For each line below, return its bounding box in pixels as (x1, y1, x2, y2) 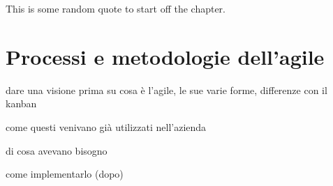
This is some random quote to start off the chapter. (6, 1, 225, 15)
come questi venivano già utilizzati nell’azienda (6, 119, 207, 134)
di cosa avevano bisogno (6, 143, 108, 157)
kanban (6, 96, 37, 111)
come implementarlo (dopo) (6, 166, 124, 181)
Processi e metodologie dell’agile (6, 42, 325, 70)
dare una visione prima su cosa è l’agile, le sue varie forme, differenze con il (6, 82, 327, 97)
